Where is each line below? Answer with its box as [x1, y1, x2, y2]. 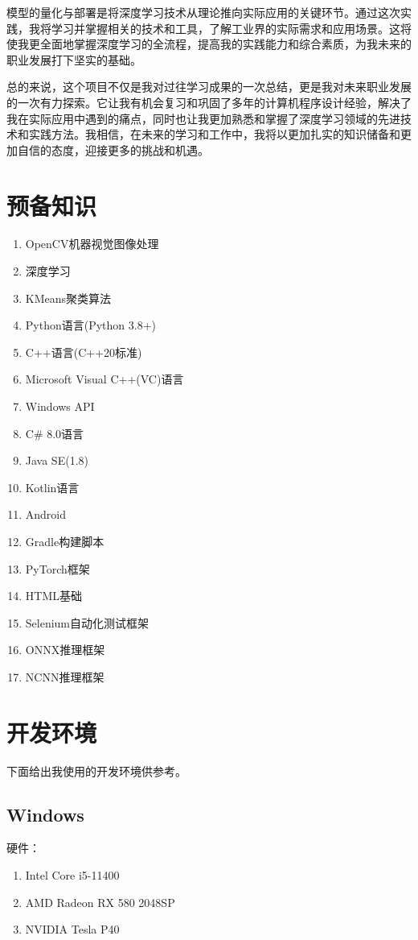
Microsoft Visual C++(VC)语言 [25, 371, 184, 387]
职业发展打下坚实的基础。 [6, 51, 141, 68]
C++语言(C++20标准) [25, 343, 142, 360]
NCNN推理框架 [25, 668, 104, 685]
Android [25, 506, 67, 523]
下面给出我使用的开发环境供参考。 [6, 762, 186, 779]
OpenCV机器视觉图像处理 [25, 235, 159, 252]
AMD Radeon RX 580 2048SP [25, 893, 175, 910]
